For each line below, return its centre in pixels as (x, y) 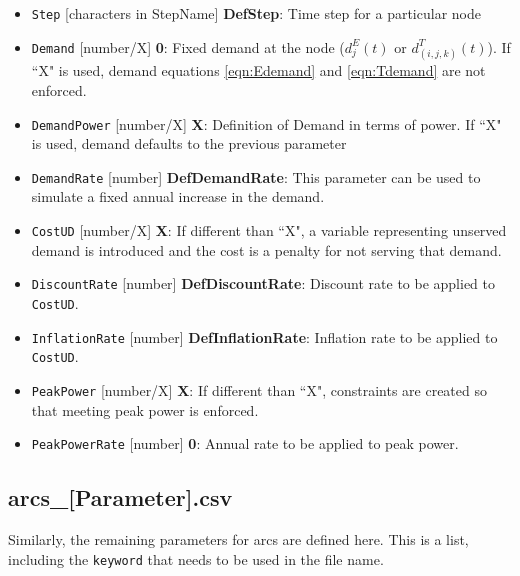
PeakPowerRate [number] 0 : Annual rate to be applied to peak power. (245, 443)
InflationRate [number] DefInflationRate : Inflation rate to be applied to (264, 336)
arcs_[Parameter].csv (120, 497)
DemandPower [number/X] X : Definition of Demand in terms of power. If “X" (266, 123)
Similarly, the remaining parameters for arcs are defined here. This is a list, (238, 539)
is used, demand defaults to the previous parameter (189, 143)
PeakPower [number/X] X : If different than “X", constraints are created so (259, 389)
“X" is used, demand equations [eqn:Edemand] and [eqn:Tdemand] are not (258, 70)
